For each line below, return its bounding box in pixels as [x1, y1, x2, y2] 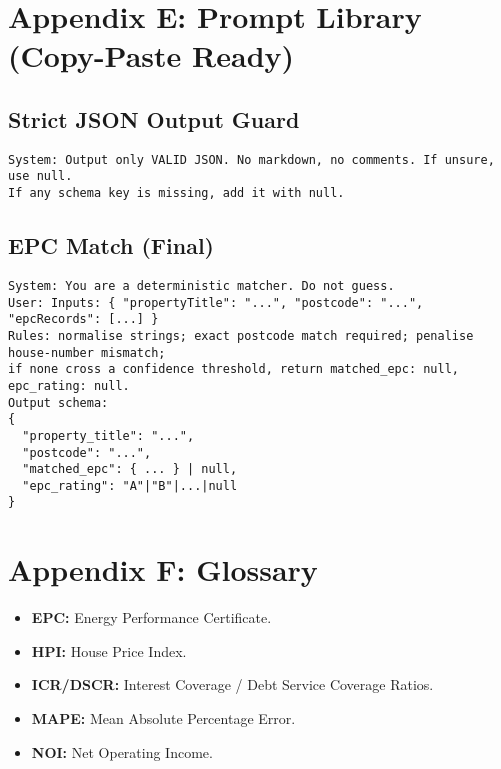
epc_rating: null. [8, 378, 130, 393]
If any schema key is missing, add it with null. [8, 186, 345, 201]
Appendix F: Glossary [8, 549, 318, 590]
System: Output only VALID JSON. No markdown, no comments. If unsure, [8, 152, 495, 167]
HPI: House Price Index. [31, 640, 187, 661]
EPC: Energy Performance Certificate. [31, 607, 272, 628]
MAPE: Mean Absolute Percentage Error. [31, 708, 296, 729]
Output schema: [8, 395, 109, 410]
